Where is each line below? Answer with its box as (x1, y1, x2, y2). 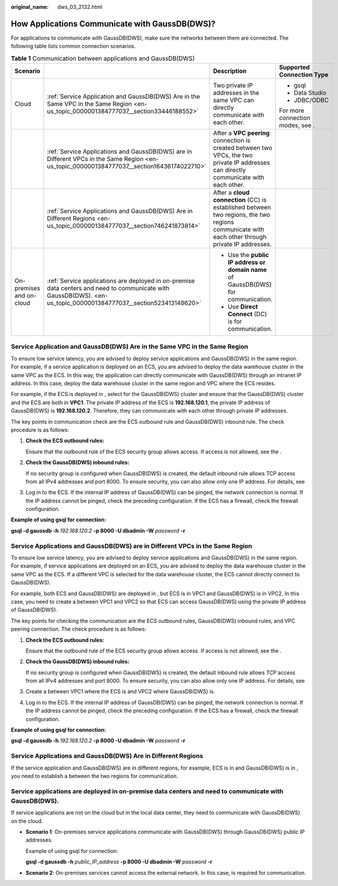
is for (228, 317, 242, 326)
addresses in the (213, 89, 260, 97)
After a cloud (213, 189, 250, 197)
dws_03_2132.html (57, 4, 103, 10)
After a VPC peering (213, 129, 270, 137)
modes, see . (279, 121, 315, 129)
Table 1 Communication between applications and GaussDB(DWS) (11, 54, 195, 62)
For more (279, 106, 304, 115)
